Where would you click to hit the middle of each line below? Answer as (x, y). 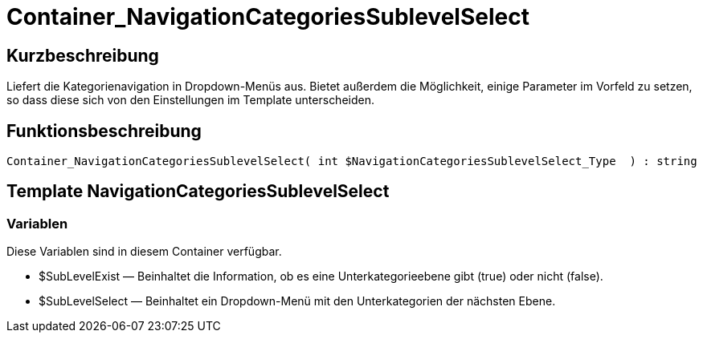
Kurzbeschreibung (83, 55)
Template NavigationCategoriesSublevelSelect (198, 192)
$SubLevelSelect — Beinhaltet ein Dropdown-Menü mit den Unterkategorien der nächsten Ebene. (297, 301)
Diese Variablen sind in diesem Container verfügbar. (144, 252)
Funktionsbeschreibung (104, 131)
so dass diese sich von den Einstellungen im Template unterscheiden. (190, 100)
